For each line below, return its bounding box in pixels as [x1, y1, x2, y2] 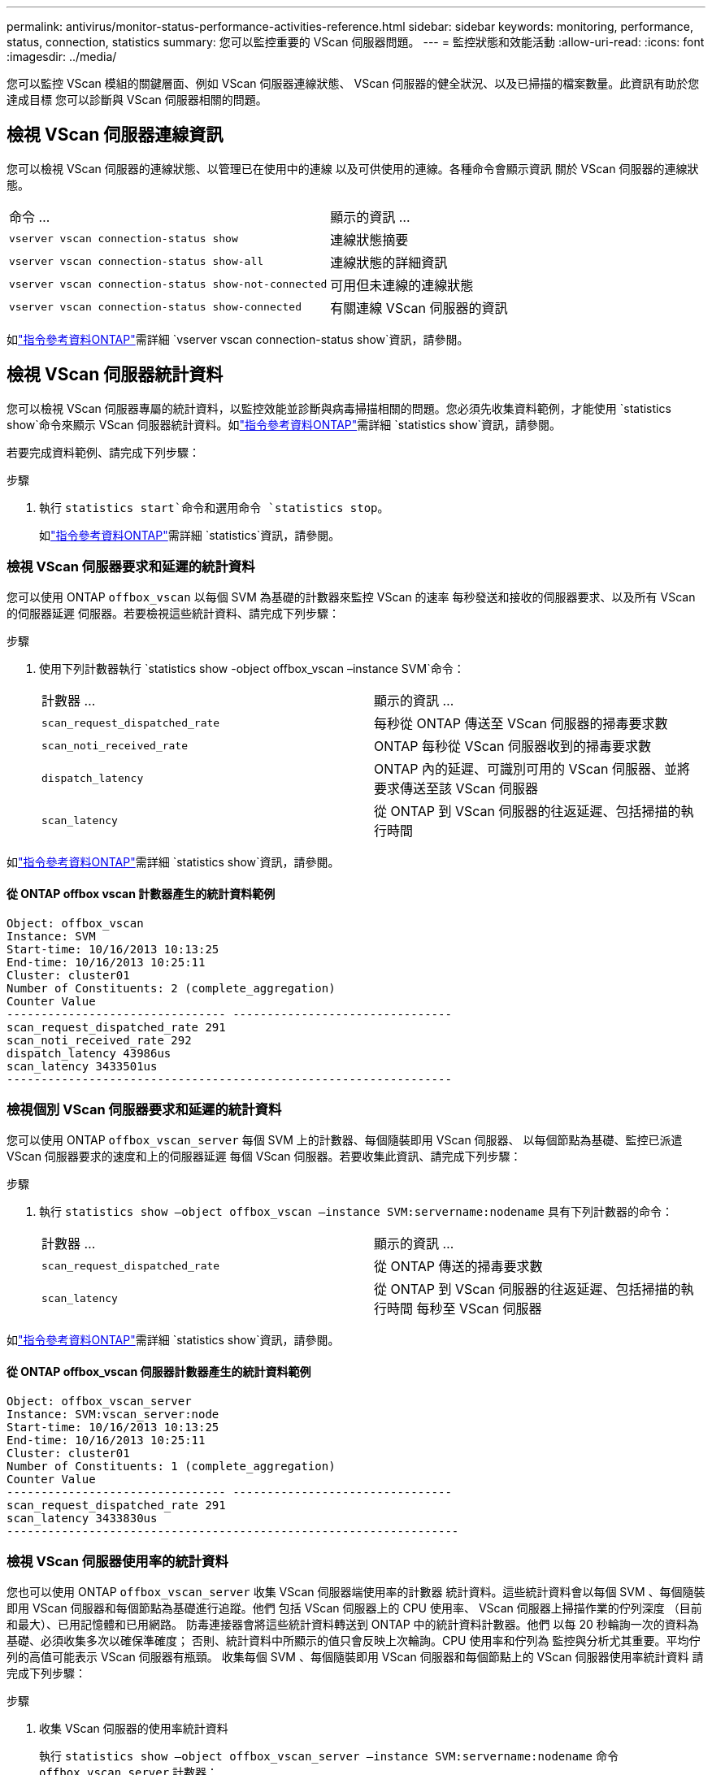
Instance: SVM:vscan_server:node [7, 1407, 219, 1421]
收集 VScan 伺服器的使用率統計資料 [39, 1721, 228, 1736]
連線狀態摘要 [330, 231, 409, 248]
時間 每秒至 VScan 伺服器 [387, 1300, 542, 1317]
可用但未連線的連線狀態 [330, 276, 474, 293]
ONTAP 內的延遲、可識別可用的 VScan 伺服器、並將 [374, 761, 691, 778]
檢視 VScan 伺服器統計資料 [7, 364, 224, 385]
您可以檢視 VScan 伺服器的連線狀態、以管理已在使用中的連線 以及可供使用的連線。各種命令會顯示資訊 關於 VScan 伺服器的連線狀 [7, 161, 699, 176]
